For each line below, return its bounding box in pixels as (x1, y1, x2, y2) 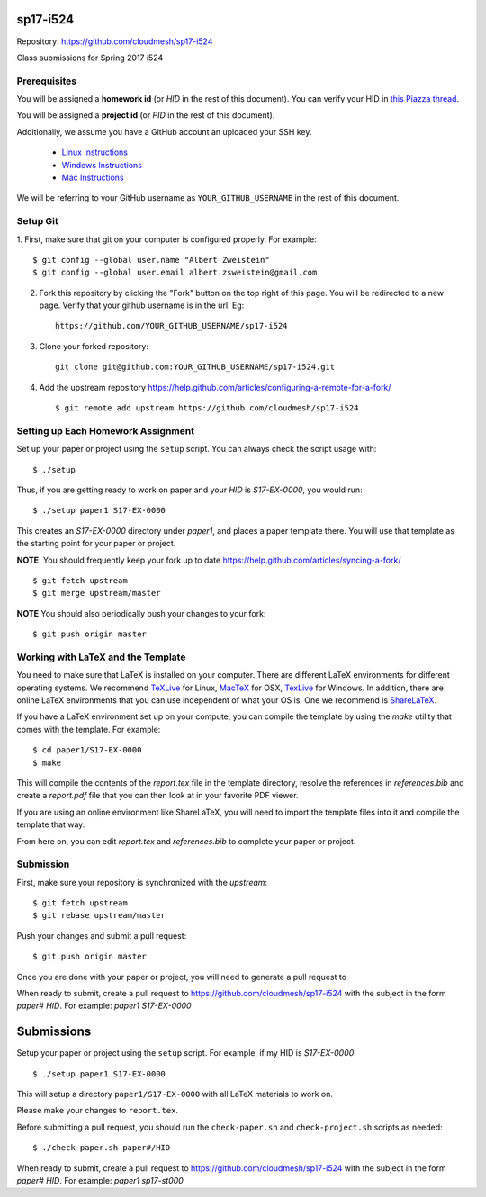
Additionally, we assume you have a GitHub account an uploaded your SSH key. (16, 126, 312, 137)
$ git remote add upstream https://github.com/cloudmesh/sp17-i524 (55, 403, 359, 413)
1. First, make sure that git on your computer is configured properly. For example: (16, 234, 317, 245)
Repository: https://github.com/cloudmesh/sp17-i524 (16, 36, 213, 47)
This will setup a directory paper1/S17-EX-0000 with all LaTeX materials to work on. (16, 1089, 333, 1100)
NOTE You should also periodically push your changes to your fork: (16, 607, 266, 618)
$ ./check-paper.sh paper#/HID (32, 1143, 171, 1153)
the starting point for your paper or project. (16, 538, 176, 549)
